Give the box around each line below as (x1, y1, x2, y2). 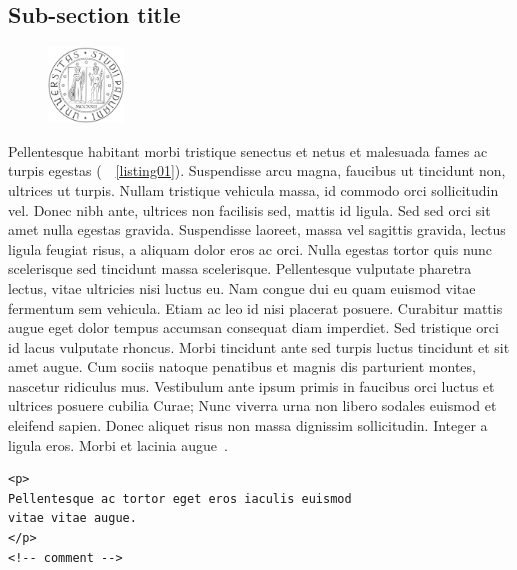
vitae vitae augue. (8, 511, 137, 526)
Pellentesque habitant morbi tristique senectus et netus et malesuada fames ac (8, 140, 488, 161)
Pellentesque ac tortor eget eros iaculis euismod (8, 491, 352, 506)
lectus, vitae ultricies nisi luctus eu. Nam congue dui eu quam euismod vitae (8, 277, 476, 298)
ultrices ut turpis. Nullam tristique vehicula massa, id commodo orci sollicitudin (8, 179, 499, 200)
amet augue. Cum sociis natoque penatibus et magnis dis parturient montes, (8, 356, 476, 377)
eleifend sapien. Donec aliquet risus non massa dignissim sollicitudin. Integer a (8, 415, 488, 436)
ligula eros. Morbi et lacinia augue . (8, 434, 228, 455)
